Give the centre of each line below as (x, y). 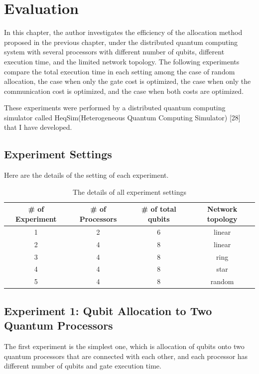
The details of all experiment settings (129, 191)
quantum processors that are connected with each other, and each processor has (126, 356)
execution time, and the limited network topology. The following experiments (122, 61)
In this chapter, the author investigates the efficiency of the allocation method (123, 32)
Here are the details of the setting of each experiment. (86, 175)
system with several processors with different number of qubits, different (114, 52)
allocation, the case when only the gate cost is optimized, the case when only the (128, 81)
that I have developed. (38, 127)
